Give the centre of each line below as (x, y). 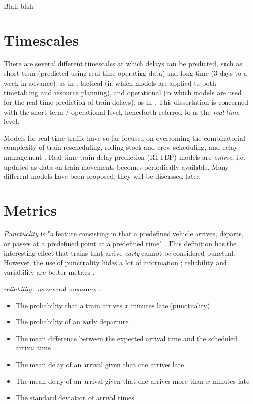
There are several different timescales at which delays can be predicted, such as (123, 63)
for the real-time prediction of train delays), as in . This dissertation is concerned (126, 102)
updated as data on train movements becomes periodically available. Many (116, 166)
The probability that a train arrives (69, 305)
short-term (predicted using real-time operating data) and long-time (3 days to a (126, 73)
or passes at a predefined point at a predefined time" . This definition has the (120, 243)
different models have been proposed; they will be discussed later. (103, 176)
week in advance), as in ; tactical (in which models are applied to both (110, 82)
